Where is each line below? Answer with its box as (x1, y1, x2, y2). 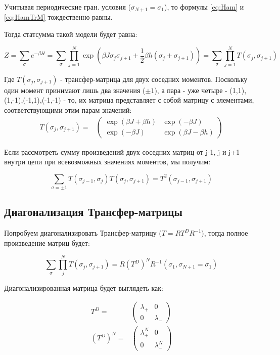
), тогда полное (201, 228, 248, 238)
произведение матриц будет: (4, 237, 90, 248)
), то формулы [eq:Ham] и (164, 2, 244, 12)
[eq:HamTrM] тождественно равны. (4, 12, 113, 22)
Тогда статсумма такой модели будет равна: (4, 29, 137, 39)
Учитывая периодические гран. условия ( (4, 2, 131, 12)
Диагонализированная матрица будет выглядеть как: (4, 282, 163, 293)
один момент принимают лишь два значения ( (4, 84, 146, 95)
